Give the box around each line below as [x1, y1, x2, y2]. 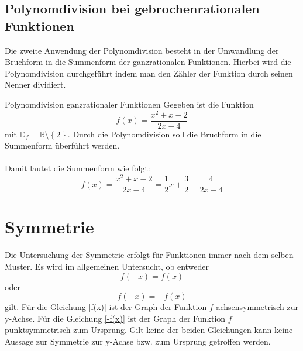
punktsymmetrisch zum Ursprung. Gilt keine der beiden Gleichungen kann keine [5, 324, 293, 336]
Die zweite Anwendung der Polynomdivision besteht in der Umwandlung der [5, 44, 279, 56]
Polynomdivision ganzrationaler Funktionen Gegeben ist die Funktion [5, 98, 254, 110]
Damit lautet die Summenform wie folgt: [5, 162, 150, 174]
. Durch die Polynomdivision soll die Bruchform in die [67, 128, 261, 140]
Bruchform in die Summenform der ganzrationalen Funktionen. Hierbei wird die [5, 56, 291, 68]
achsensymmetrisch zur [216, 301, 299, 313]
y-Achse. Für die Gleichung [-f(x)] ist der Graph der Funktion [5, 312, 226, 324]
